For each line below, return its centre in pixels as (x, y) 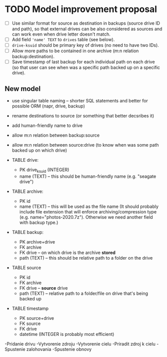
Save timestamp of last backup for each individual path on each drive (83, 62)
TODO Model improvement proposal (81, 9)
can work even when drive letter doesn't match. (61, 34)
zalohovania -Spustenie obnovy (59, 349)
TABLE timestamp (30, 308)
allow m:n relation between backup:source (56, 135)
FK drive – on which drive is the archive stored (67, 253)
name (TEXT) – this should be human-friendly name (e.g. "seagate (88, 176)
